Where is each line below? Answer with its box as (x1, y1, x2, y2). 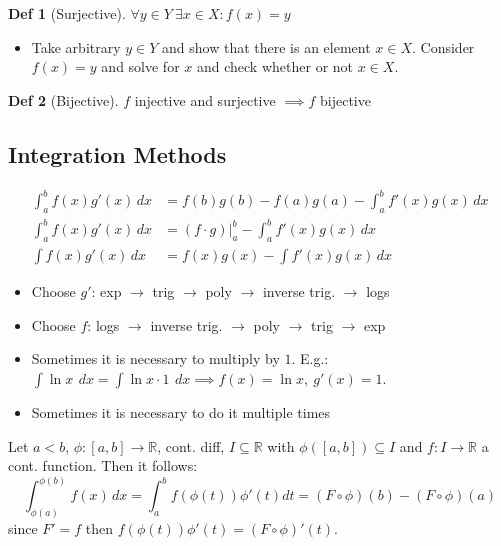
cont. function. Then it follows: (8, 455, 198, 476)
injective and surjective (134, 89, 276, 110)
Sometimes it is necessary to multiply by (31, 348, 280, 369)
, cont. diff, (157, 435, 225, 456)
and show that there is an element (162, 36, 371, 57)
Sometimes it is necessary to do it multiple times (31, 402, 331, 423)
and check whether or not (196, 56, 354, 77)
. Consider (412, 36, 475, 57)
